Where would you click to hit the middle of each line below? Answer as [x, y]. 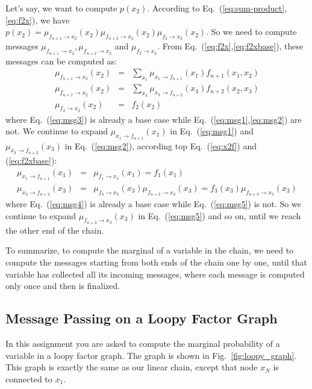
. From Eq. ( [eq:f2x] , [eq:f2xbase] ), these [230, 46]
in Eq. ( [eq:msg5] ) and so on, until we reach [220, 215]
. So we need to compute [251, 32]
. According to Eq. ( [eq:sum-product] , [217, 8]
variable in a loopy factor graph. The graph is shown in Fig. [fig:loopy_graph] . [151, 355]
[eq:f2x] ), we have [38, 20]
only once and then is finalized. [63, 286]
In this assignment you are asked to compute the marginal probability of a [143, 343]
